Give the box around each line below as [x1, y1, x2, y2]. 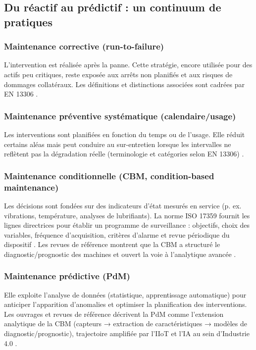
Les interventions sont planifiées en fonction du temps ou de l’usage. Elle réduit [4, 129, 245, 139]
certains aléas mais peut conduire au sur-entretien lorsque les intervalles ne [4, 139, 231, 149]
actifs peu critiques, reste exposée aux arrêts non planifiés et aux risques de [4, 69, 233, 79]
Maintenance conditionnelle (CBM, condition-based [4, 169, 214, 182]
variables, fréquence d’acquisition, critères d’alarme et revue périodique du [4, 229, 230, 240]
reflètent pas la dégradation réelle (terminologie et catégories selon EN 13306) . [4, 149, 244, 159]
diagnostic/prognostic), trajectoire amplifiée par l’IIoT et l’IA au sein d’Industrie [4, 328, 250, 339]
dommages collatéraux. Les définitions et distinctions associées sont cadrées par [4, 79, 245, 89]
